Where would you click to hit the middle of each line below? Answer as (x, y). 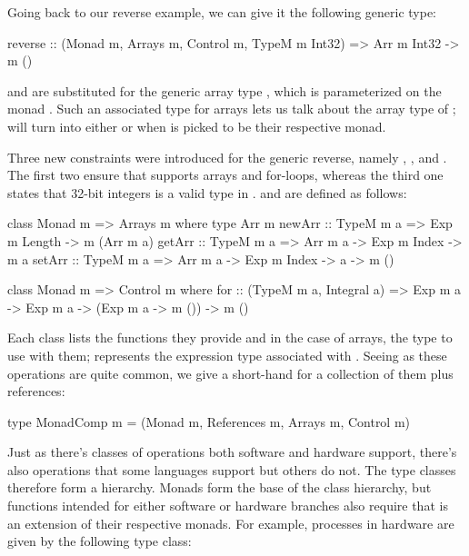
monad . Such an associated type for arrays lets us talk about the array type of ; (232, 109)
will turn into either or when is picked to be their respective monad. (197, 126)
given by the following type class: (100, 541)
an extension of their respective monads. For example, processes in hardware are (231, 523)
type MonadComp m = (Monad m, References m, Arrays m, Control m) (209, 421)
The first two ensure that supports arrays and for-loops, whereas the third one (225, 175)
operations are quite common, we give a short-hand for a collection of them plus (230, 373)
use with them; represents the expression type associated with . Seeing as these (227, 355)
